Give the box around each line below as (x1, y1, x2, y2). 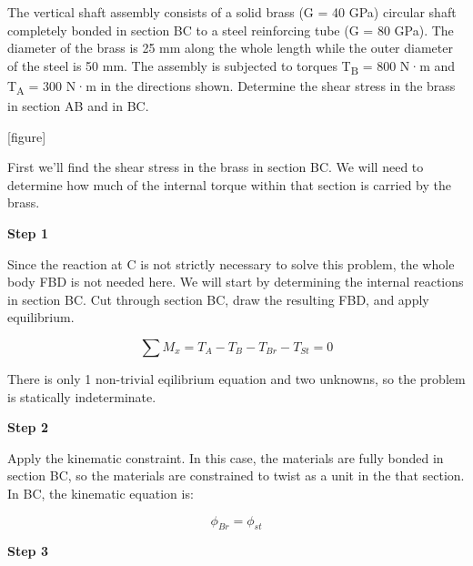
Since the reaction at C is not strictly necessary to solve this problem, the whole (7, 254, 455, 273)
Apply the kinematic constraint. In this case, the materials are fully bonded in (7, 448, 444, 467)
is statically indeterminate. (7, 387, 156, 406)
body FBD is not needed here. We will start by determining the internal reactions (7, 272, 464, 291)
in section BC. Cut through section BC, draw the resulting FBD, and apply (7, 289, 429, 308)
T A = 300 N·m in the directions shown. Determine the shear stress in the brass (7, 76, 456, 97)
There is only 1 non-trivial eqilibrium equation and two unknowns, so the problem (7, 369, 466, 388)
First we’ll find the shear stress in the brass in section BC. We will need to (7, 157, 424, 177)
